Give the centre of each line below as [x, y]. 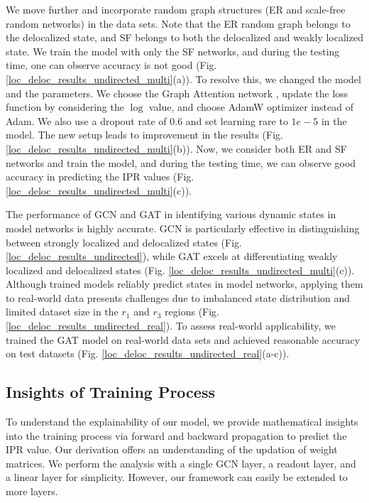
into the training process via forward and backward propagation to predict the [176, 435]
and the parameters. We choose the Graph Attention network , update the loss [177, 93]
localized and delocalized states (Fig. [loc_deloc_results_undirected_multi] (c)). [180, 270]
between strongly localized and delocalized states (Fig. [124, 242]
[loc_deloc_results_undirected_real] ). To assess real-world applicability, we [171, 326]
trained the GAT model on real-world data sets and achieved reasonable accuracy [183, 339]
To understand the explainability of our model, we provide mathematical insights [182, 422]
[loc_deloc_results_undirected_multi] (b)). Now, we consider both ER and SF [176, 148]
